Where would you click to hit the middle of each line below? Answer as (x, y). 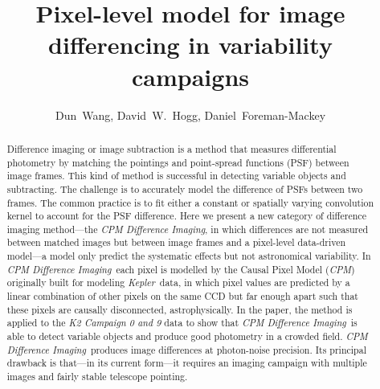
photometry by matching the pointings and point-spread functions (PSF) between (178, 162)
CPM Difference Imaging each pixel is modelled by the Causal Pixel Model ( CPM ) (181, 269)
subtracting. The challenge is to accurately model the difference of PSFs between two (185, 188)
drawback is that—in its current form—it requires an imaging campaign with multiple (187, 363)
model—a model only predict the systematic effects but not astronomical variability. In (189, 256)
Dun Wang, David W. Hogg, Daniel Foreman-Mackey (190, 115)
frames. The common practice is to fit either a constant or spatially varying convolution (190, 202)
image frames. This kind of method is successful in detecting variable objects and (176, 176)
